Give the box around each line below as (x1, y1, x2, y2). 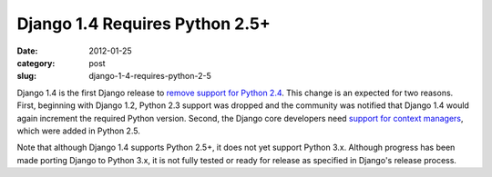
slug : (16, 71, 36, 82)
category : (16, 57, 56, 68)
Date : (16, 45, 38, 56)
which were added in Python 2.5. (16, 125, 140, 136)
